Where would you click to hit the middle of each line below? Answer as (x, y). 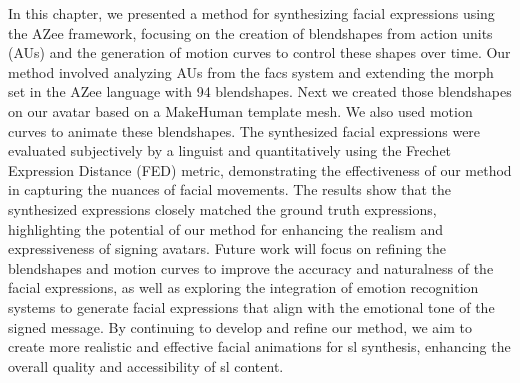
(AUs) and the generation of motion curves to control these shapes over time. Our (259, 52)
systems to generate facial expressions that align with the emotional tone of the (251, 306)
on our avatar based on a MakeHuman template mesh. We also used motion (240, 110)
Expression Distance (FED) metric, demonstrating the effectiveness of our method (260, 169)
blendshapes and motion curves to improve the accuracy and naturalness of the (251, 267)
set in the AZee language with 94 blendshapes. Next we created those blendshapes (260, 91)
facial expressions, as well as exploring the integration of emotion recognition (243, 287)
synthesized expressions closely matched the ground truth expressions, (222, 208)
